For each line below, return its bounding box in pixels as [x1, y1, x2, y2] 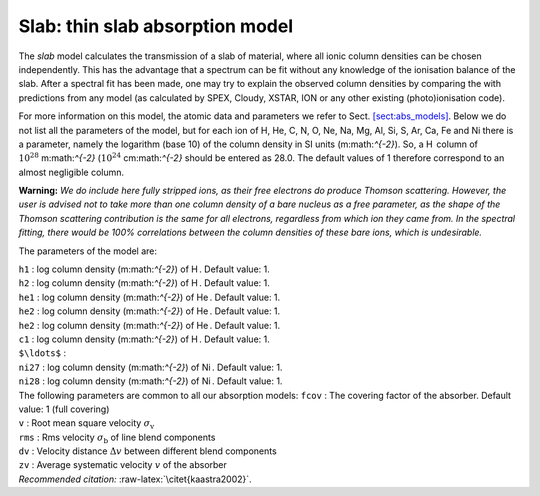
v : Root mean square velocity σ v [18, 417, 155, 432]
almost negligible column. [18, 166, 125, 178]
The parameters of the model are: [18, 245, 158, 257]
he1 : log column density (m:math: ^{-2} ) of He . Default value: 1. [18, 291, 281, 303]
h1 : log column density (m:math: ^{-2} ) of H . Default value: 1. [18, 263, 270, 275]
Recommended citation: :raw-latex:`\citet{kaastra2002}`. [18, 473, 252, 485]
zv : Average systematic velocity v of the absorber [18, 459, 227, 471]
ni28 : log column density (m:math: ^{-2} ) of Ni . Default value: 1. [18, 375, 283, 387]
